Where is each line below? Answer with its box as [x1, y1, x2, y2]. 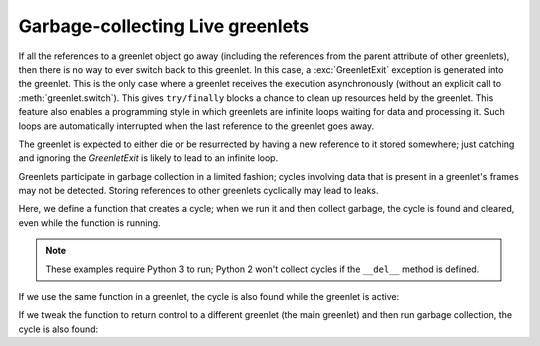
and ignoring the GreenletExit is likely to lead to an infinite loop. [18, 152, 279, 164]
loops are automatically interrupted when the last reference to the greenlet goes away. [18, 120, 375, 132]
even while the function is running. [18, 216, 161, 229]
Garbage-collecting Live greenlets [18, 15, 310, 37]
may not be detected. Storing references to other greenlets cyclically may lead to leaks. [18, 185, 379, 197]
